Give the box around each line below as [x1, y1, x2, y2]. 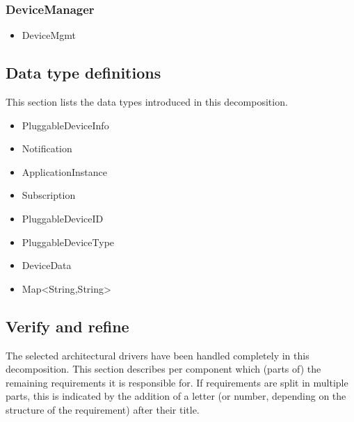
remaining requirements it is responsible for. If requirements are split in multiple [6, 375, 348, 389]
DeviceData [22, 258, 72, 273]
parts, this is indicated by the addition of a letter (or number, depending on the [6, 389, 346, 403]
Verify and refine [6, 315, 129, 336]
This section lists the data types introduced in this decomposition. [6, 95, 288, 109]
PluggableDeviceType [22, 234, 115, 249]
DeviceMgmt [22, 28, 76, 42]
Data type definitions [6, 62, 161, 83]
